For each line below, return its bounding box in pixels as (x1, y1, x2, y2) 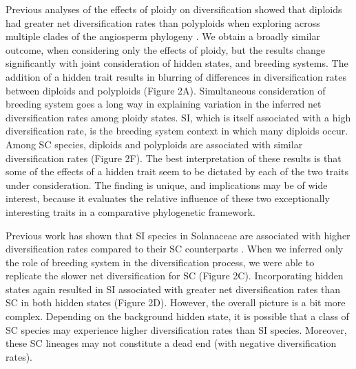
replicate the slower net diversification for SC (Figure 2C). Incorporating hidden (6, 268, 344, 283)
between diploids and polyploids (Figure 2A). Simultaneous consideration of (6, 83, 326, 97)
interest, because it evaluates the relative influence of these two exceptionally (6, 191, 330, 206)
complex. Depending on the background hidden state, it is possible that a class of (6, 309, 349, 323)
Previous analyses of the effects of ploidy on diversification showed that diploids (6, 2, 342, 16)
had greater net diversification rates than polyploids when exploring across (6, 15, 320, 30)
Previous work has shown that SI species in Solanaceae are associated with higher (6, 228, 350, 242)
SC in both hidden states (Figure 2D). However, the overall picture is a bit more (6, 295, 346, 310)
